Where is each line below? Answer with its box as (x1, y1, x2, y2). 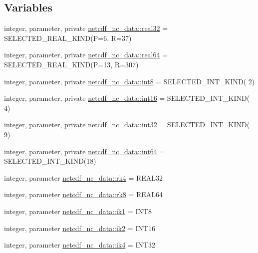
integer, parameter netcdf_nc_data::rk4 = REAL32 (4, 172, 163, 183)
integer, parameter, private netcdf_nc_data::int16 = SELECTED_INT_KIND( (4, 93, 250, 103)
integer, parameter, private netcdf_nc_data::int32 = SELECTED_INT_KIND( (4, 119, 250, 130)
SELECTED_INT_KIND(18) (4, 156, 96, 166)
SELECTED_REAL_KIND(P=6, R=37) (4, 32, 132, 43)
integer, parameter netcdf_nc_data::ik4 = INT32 (4, 240, 156, 250)
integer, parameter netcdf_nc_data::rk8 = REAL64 (4, 189, 163, 200)
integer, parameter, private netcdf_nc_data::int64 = (4, 146, 165, 156)
